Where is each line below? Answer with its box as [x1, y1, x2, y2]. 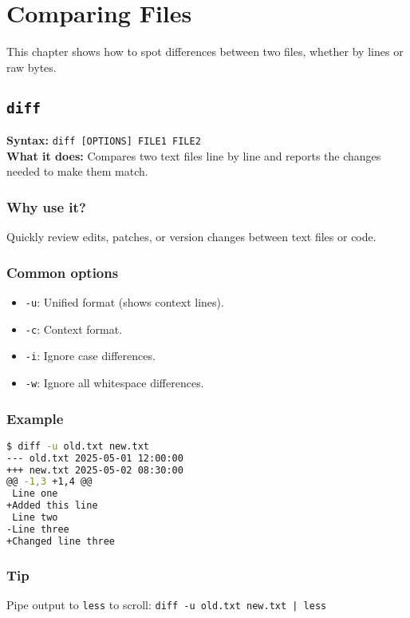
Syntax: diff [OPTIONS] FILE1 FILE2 [6, 132, 201, 149]
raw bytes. [6, 58, 57, 75]
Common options [6, 262, 119, 282]
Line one [12, 488, 58, 500]
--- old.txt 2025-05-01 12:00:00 [6, 452, 183, 464]
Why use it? [6, 196, 86, 216]
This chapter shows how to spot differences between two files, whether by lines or [6, 43, 404, 60]
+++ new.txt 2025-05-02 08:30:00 [6, 464, 183, 476]
